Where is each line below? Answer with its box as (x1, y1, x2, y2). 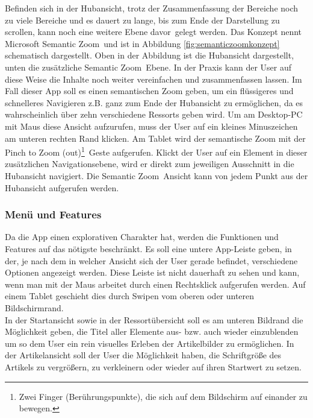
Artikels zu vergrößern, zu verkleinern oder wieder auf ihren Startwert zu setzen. (5, 360, 302, 373)
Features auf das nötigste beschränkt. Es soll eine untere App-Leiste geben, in (5, 242, 292, 255)
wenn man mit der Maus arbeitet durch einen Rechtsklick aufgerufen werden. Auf (5, 277, 306, 290)
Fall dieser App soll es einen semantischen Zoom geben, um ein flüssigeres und (5, 84, 294, 97)
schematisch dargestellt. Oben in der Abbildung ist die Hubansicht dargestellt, (5, 49, 294, 62)
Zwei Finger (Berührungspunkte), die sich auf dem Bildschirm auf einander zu (19, 390, 308, 402)
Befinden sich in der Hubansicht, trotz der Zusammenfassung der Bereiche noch (5, 2, 299, 14)
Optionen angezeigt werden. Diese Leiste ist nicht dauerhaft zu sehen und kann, (5, 266, 300, 279)
